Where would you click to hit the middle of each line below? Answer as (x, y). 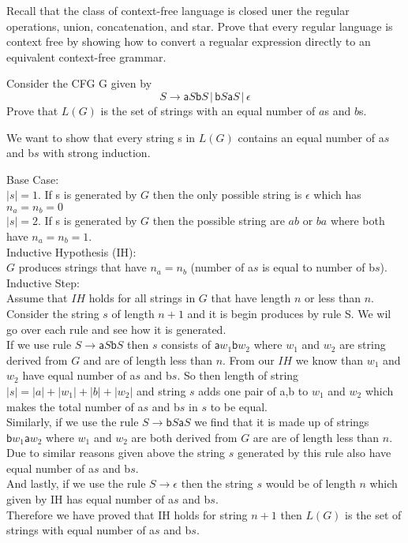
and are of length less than (148, 360)
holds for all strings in (142, 298)
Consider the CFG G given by (79, 83)
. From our (249, 360)
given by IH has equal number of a (90, 499)
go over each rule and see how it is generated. (116, 329)
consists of (186, 345)
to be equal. (239, 406)
